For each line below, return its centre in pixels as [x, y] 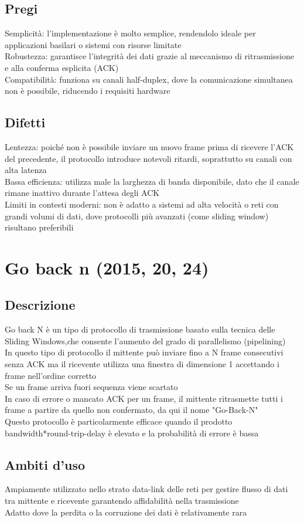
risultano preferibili [39, 227]
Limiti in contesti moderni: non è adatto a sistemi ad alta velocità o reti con [142, 204]
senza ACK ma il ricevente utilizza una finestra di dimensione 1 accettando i [142, 364]
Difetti [25, 122]
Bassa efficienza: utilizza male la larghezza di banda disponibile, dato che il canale [152, 181]
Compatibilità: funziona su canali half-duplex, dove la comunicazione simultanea [149, 79]
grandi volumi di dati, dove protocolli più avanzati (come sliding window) [137, 216]
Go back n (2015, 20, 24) [107, 267]
